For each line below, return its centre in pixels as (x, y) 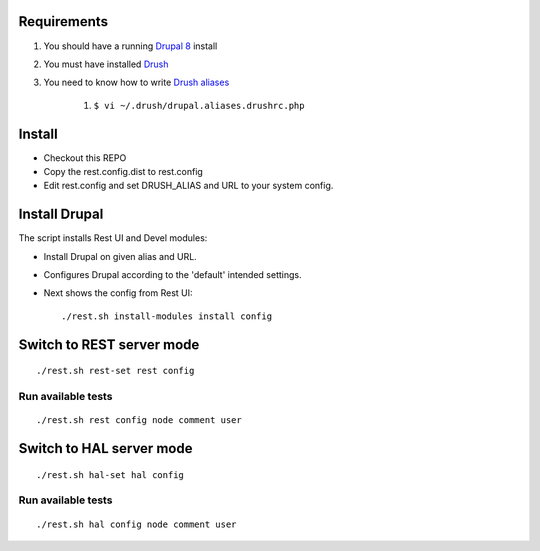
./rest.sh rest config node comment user (139, 420)
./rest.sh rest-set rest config (115, 371)
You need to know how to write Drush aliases (136, 82)
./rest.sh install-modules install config (167, 316)
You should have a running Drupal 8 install (130, 46)
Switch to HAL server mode (105, 448)
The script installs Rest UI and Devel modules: (113, 238)
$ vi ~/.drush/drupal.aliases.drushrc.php (199, 105)
